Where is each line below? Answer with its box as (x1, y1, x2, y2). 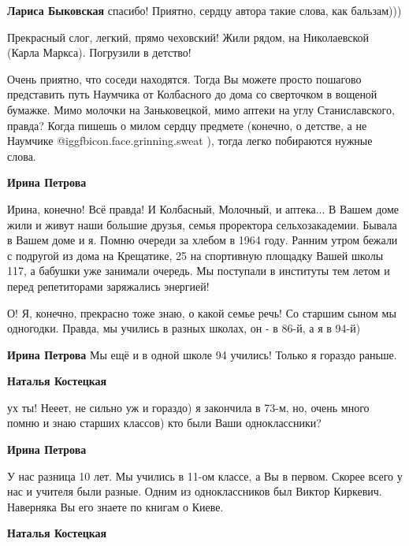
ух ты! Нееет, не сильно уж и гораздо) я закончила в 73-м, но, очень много (7, 399, 370, 415)
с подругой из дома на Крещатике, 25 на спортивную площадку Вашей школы (7, 247, 384, 263)
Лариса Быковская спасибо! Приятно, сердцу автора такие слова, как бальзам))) (7, 2, 402, 18)
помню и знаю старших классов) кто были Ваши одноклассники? (7, 414, 322, 431)
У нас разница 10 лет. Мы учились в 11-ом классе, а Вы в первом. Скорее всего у (7, 467, 403, 484)
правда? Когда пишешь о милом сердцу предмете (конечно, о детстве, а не (7, 117, 367, 133)
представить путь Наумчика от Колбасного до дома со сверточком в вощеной (7, 86, 377, 102)
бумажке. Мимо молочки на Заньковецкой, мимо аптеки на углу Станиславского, (7, 101, 395, 117)
